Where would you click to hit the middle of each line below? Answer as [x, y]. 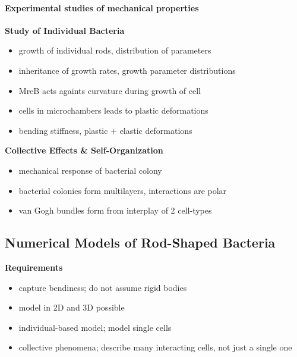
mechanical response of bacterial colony [90, 170]
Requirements [34, 267]
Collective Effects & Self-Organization [84, 150]
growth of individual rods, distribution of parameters [115, 50]
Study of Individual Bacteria [65, 30]
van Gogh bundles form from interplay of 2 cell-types [115, 210]
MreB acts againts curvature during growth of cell [110, 90]
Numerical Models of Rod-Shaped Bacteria [140, 242]
